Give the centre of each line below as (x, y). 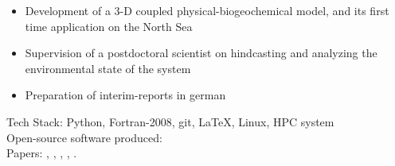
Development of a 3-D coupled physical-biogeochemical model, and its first (207, 10)
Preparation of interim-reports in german (125, 95)
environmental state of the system (108, 68)
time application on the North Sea (109, 26)
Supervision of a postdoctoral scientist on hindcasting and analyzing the (201, 53)
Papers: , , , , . (42, 153)
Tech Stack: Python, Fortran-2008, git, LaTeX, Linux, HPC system (170, 121)
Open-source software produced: (84, 137)
